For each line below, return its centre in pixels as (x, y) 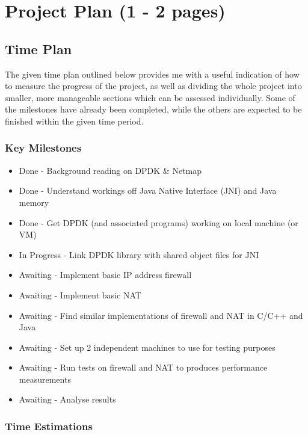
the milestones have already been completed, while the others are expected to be (153, 109)
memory (34, 202)
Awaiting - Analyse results (67, 399)
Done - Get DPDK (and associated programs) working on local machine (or (159, 222)
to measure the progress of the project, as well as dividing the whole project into (153, 86)
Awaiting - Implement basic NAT (80, 295)
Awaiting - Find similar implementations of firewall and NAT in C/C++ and (161, 315)
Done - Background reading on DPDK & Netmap (110, 170)
